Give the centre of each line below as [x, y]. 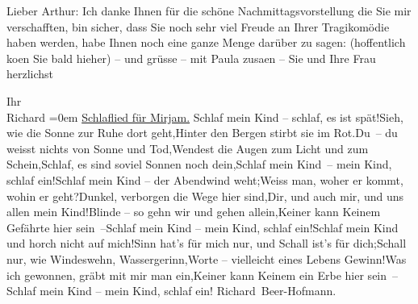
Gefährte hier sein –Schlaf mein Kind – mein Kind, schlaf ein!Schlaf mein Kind [203, 227]
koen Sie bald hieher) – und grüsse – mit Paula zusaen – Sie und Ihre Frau [191, 58]
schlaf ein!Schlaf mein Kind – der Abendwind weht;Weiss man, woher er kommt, [205, 179]
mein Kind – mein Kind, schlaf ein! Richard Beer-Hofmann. [188, 291]
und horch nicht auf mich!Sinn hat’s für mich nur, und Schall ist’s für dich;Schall [207, 243]
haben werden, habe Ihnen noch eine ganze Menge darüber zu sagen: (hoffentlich [206, 42]
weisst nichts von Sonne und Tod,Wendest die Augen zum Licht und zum [188, 148]
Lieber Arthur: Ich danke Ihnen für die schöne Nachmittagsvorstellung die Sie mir [209, 10]
